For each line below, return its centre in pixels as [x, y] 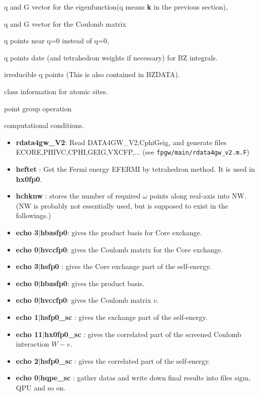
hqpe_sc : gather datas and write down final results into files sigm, [146, 378]
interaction [32, 344]
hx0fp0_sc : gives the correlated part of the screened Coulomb [143, 334]
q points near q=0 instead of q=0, [57, 41]
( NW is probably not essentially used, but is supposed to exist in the [122, 205]
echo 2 [27, 360]
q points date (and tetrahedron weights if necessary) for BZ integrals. [111, 57]
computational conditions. [44, 125]
